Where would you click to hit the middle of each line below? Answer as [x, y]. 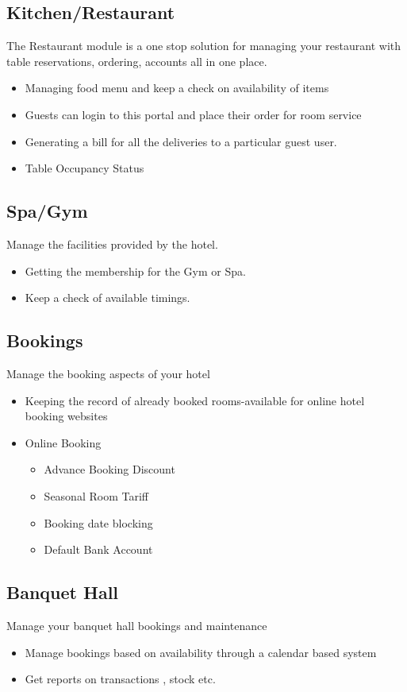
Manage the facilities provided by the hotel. [112, 244]
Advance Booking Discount [109, 469]
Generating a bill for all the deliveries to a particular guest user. [181, 141]
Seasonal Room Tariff [96, 495]
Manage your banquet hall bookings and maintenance [137, 625]
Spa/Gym [47, 211]
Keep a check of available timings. [108, 298]
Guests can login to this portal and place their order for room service [193, 114]
